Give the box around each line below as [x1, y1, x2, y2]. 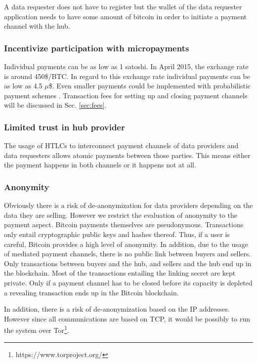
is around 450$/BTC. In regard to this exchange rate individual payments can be [4, 71, 250, 81]
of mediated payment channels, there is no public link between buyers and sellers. [4, 248, 251, 259]
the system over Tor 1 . [4, 323, 69, 335]
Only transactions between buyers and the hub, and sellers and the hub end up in [4, 258, 252, 268]
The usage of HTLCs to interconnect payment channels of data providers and [4, 140, 239, 151]
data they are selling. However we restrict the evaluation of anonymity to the [4, 209, 237, 220]
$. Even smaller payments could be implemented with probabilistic [48, 81, 251, 91]
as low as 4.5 [4, 81, 43, 91]
